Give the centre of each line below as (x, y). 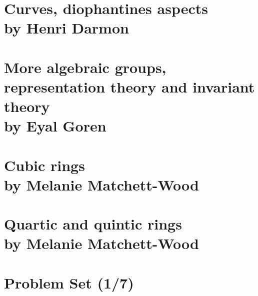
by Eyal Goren (55, 126)
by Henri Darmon (66, 28)
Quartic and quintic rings (93, 224)
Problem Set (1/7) (69, 282)
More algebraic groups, (85, 67)
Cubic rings (44, 165)
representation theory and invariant (129, 86)
